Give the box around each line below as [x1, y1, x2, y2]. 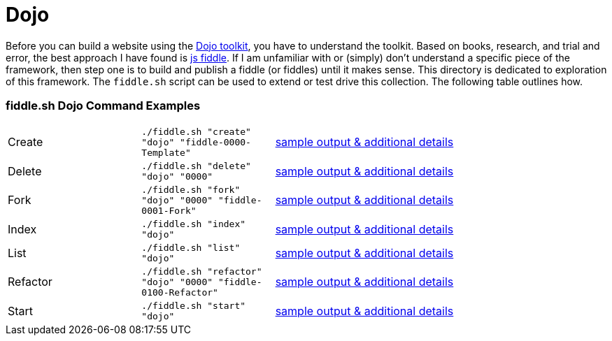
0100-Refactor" [141, 286, 218, 298]
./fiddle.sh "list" [141, 242, 241, 253]
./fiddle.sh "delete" [141, 160, 251, 171]
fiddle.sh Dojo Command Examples [6, 99, 201, 113]
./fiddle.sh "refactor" [141, 266, 262, 277]
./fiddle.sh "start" [141, 300, 246, 311]
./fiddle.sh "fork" [141, 184, 241, 195]
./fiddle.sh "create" [141, 126, 251, 137]
